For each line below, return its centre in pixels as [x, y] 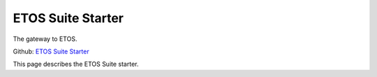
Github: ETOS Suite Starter [51, 51]
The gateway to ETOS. [45, 39]
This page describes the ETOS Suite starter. [76, 64]
